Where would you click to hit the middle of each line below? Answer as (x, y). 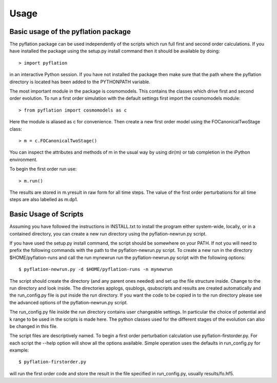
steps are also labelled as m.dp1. (44, 199)
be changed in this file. (34, 326)
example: (19, 350)
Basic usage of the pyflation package (70, 32)
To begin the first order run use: (43, 169)
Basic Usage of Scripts (47, 214)
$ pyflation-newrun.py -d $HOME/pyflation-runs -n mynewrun (96, 269)
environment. (24, 159)
